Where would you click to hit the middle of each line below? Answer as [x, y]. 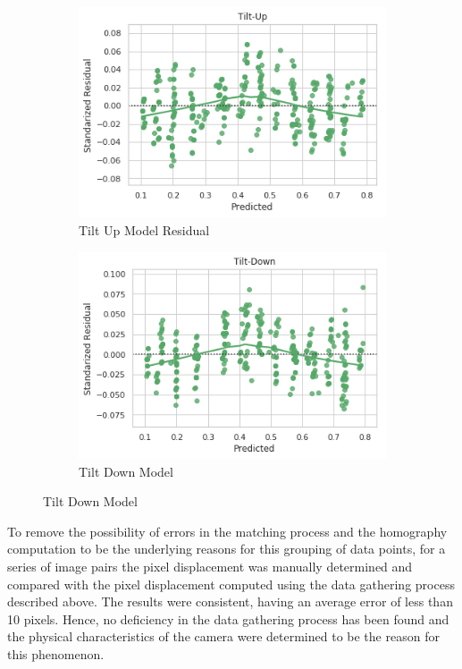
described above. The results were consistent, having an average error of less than [230, 601]
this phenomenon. [56, 654]
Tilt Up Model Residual [144, 230]
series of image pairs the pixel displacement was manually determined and [210, 567]
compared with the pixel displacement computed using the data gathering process [231, 584]
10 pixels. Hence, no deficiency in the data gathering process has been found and [228, 618]
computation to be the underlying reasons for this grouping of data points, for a [227, 549]
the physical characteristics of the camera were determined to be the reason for [223, 636]
